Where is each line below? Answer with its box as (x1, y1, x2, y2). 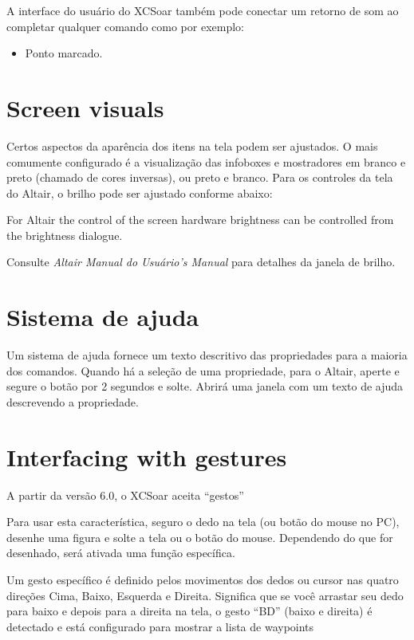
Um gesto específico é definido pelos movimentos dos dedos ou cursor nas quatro (6, 571, 399, 588)
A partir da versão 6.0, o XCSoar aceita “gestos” (6, 486, 244, 503)
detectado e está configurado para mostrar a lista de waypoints (6, 618, 314, 634)
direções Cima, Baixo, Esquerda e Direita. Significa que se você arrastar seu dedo (6, 587, 404, 603)
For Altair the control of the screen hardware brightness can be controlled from (6, 211, 394, 228)
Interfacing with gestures (6, 440, 287, 473)
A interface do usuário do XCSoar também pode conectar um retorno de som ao (6, 2, 399, 18)
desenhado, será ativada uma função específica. (6, 544, 235, 561)
